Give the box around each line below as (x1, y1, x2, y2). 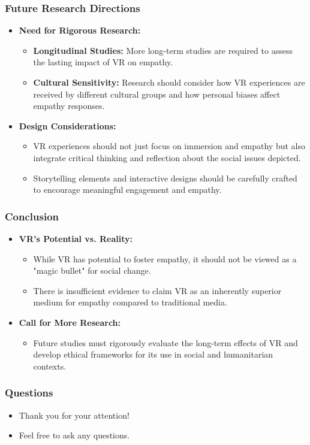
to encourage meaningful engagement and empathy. (33, 183, 222, 196)
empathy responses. (33, 99, 105, 112)
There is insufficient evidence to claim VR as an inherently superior (33, 284, 282, 296)
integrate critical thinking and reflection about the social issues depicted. (33, 151, 301, 164)
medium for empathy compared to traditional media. (33, 296, 227, 308)
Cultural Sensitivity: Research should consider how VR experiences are (33, 76, 305, 88)
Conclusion (5, 208, 59, 223)
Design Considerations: (19, 119, 116, 132)
